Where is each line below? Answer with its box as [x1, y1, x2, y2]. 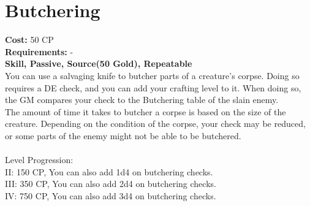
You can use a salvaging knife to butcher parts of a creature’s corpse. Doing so [5, 69, 300, 82]
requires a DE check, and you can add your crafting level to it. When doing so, [5, 81, 301, 94]
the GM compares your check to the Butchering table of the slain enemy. [5, 93, 279, 106]
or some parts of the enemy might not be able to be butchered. [5, 129, 241, 142]
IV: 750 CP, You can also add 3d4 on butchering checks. [5, 189, 216, 202]
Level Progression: [5, 153, 74, 166]
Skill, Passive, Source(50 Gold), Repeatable [5, 57, 192, 70]
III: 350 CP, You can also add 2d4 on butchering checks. [5, 177, 216, 190]
